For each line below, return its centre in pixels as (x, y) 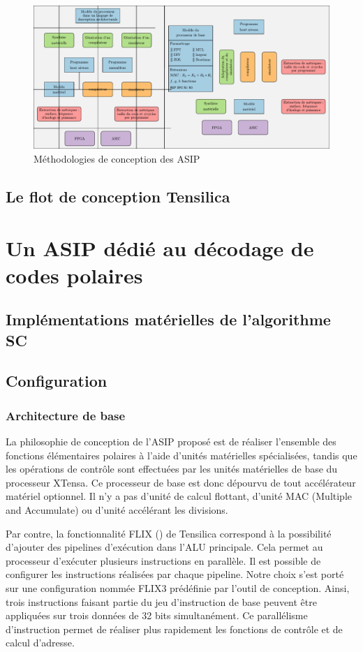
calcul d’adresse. (40, 643)
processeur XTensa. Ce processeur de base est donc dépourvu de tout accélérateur (181, 482)
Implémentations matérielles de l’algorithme (168, 319)
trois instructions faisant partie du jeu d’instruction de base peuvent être (161, 601)
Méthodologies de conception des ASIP (117, 158)
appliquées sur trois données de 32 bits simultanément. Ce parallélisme (157, 615)
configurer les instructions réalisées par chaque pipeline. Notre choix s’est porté (175, 574)
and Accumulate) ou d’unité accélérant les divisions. (117, 510)
